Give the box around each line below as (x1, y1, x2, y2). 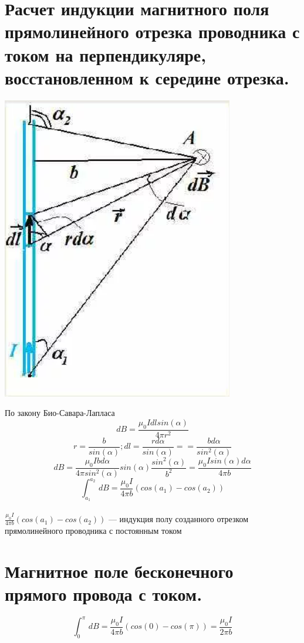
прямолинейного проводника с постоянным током (5, 524, 182, 536)
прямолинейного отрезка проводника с (5, 19, 300, 43)
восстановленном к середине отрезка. (5, 65, 289, 89)
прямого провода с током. (5, 581, 202, 605)
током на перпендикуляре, (5, 42, 207, 66)
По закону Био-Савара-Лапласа (5, 407, 115, 419)
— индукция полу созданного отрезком (108, 513, 249, 525)
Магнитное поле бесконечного (5, 559, 234, 583)
